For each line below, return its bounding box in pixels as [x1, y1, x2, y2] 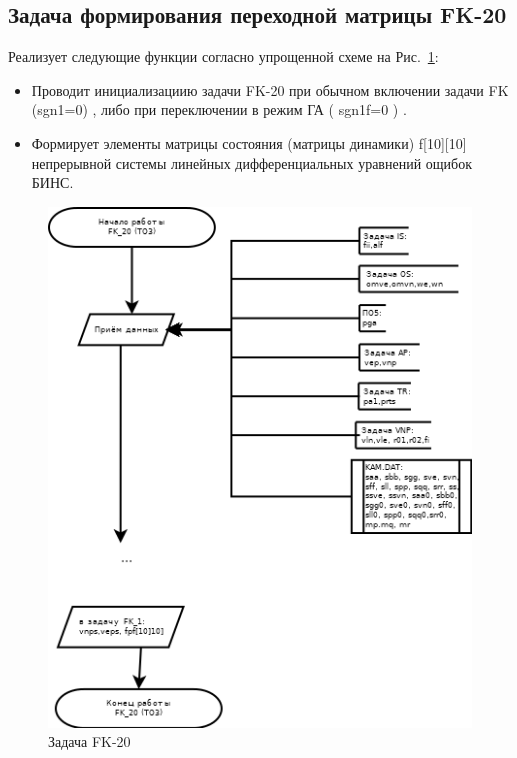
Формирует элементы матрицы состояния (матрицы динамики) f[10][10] [31, 132, 467, 153]
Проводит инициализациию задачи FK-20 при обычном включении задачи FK [31, 79, 509, 100]
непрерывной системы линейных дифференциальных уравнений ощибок [31, 152, 473, 173]
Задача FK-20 [48, 731, 131, 752]
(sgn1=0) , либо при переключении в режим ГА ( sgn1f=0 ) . [31, 99, 407, 120]
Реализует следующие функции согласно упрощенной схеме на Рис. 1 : [8, 46, 439, 67]
